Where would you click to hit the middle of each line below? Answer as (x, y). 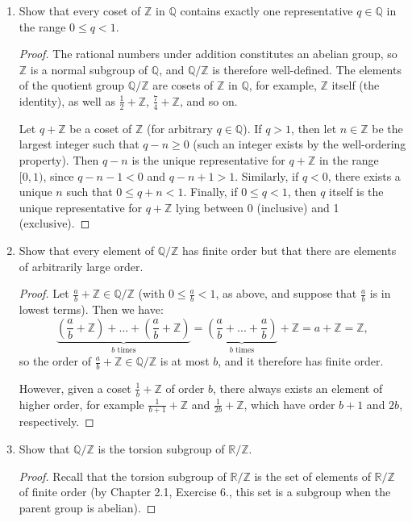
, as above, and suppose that (286, 293)
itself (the (356, 85)
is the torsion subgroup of (161, 449)
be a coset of (101, 128)
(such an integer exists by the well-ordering (300, 144)
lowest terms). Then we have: (91, 309)
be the (387, 128)
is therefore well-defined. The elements (307, 69)
